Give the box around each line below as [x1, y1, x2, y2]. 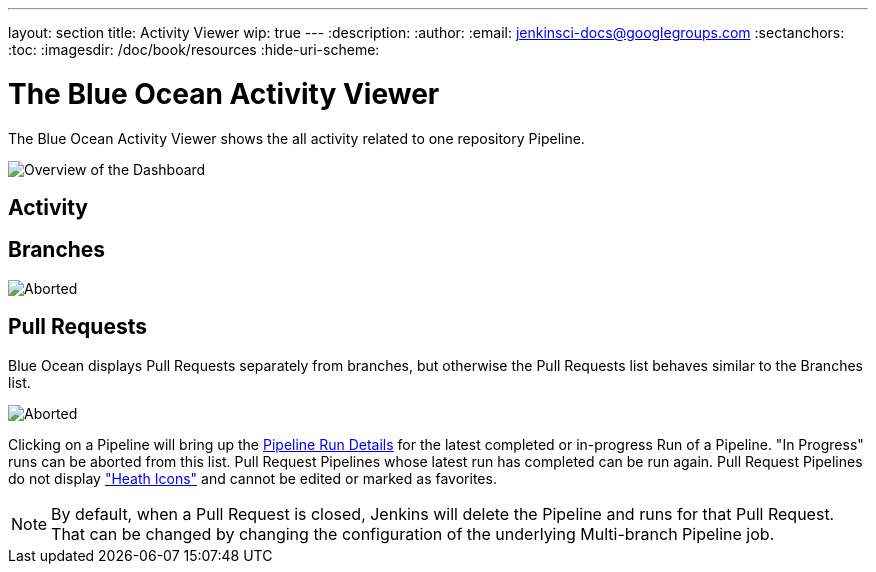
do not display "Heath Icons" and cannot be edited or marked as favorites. [8, 469, 497, 487]
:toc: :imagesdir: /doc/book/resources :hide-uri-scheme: [8, 41, 380, 58]
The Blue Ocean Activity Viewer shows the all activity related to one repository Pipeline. [8, 129, 585, 147]
